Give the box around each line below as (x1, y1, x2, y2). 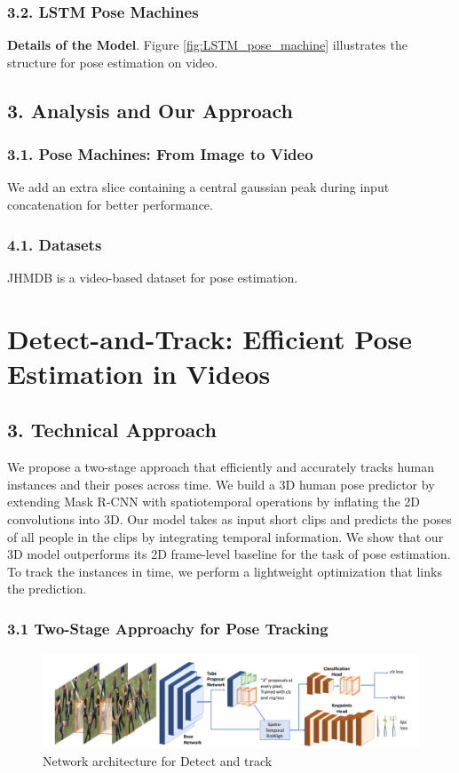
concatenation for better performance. (7, 195, 213, 213)
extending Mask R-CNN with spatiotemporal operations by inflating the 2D (7, 492, 421, 511)
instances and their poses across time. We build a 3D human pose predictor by (7, 474, 435, 493)
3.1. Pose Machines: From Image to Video (7, 143, 313, 165)
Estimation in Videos (7, 355, 271, 391)
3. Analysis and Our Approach (7, 96, 293, 124)
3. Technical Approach (7, 416, 217, 443)
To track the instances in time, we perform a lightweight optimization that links (7, 562, 442, 580)
